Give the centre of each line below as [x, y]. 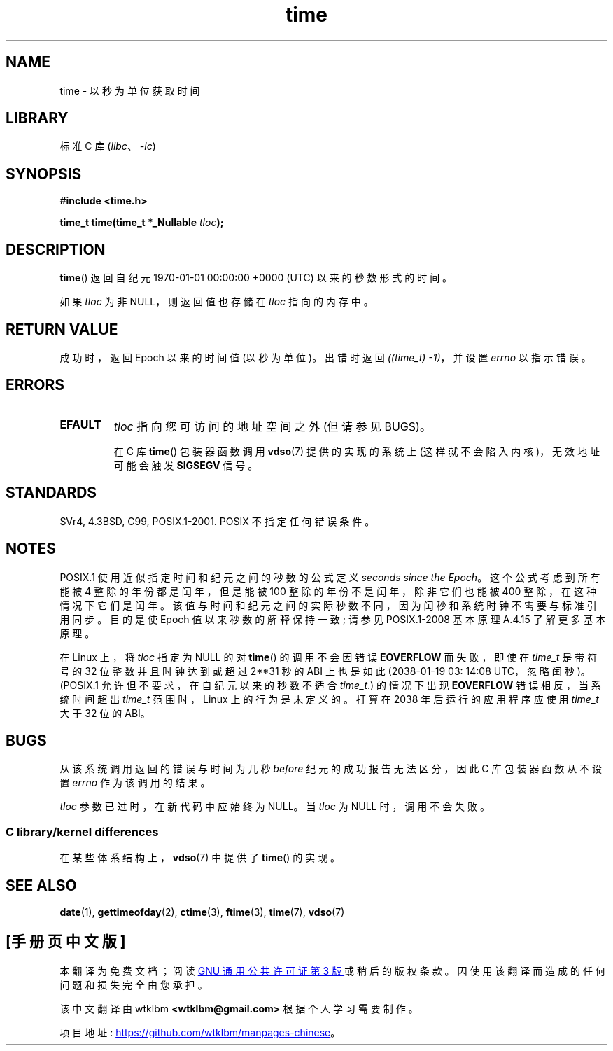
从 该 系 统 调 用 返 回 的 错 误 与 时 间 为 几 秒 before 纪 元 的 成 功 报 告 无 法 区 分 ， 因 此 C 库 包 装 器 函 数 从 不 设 [331, 769]
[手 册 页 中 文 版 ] [66, 942]
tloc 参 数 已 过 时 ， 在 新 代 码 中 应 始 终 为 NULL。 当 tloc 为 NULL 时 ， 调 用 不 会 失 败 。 [275, 807]
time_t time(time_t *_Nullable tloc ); [142, 223]
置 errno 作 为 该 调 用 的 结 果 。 [135, 783]
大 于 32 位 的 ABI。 [105, 713]
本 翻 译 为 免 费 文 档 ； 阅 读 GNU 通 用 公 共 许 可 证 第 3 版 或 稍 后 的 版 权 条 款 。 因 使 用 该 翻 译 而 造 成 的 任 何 [332, 970]
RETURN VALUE [62, 329]
